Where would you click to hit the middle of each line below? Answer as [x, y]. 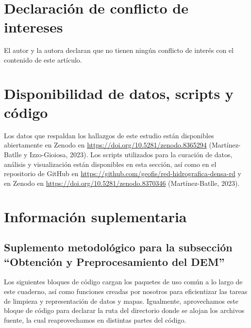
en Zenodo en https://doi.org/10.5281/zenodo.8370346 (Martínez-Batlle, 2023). [122, 183]
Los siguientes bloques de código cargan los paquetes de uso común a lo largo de [123, 282]
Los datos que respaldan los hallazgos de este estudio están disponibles [109, 135]
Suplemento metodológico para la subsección [118, 247]
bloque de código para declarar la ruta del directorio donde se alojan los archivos [124, 310]
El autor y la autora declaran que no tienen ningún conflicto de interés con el [119, 50]
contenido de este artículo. [43, 59]
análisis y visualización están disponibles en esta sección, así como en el [110, 164]
